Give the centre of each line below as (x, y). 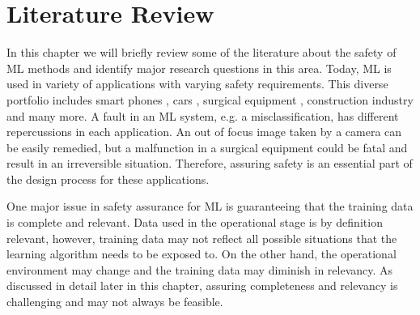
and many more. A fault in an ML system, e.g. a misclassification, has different (203, 115)
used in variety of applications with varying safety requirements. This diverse (197, 84)
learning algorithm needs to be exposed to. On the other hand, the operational (202, 254)
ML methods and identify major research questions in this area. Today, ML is (199, 68)
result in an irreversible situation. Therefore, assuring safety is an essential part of (210, 163)
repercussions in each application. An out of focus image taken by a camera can (204, 132)
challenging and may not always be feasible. (115, 302)
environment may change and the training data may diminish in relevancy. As (200, 269)
